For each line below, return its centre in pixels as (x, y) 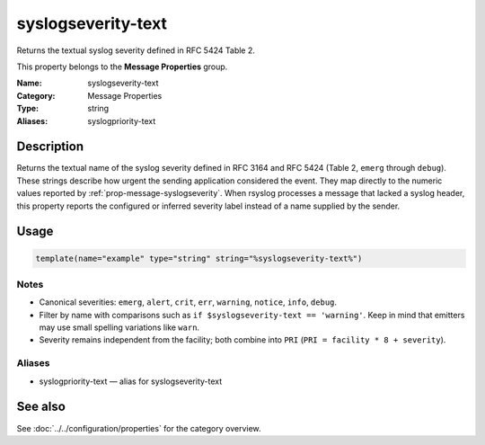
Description (50, 147)
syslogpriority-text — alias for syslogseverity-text (131, 381)
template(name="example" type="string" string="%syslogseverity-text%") (199, 258)
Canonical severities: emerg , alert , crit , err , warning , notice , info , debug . (188, 302)
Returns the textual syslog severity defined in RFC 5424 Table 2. (136, 50)
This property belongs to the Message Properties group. (122, 67)
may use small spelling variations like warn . (119, 327)
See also (41, 407)
